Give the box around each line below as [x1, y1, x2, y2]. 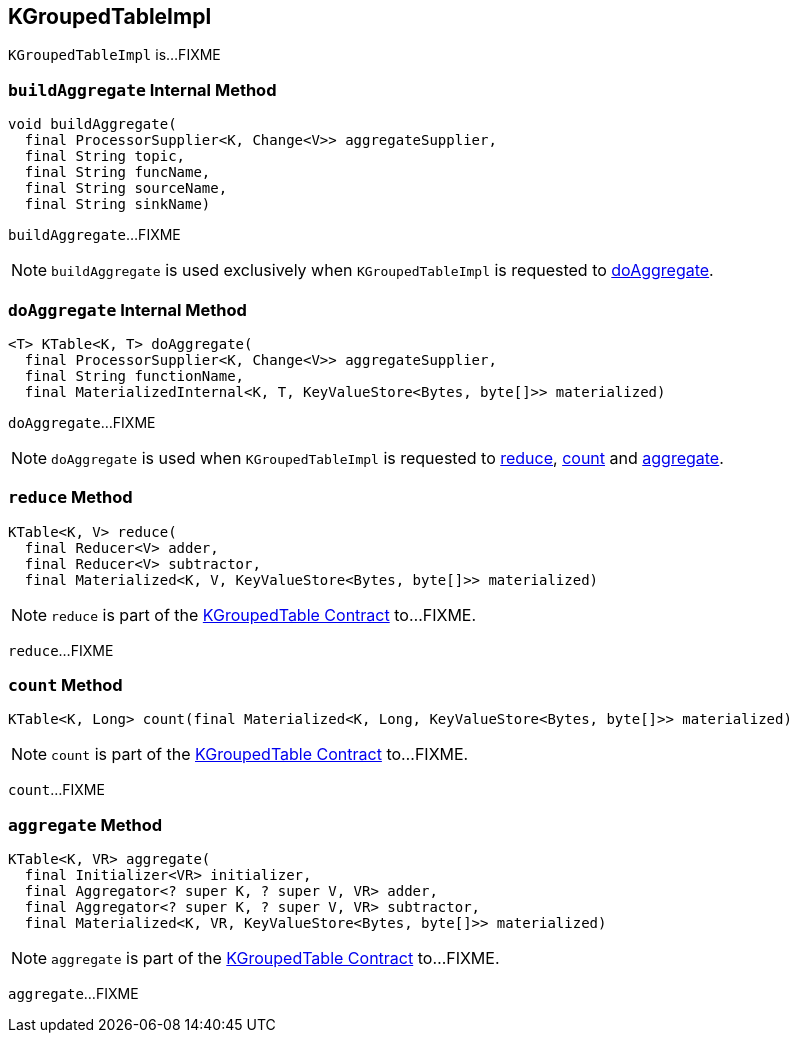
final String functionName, [24, 367, 245, 384]
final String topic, [24, 148, 186, 165]
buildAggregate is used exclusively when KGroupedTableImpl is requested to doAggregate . [51, 260, 714, 281]
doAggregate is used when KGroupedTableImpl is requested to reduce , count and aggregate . [51, 447, 724, 468]
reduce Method [8, 487, 133, 508]
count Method [8, 675, 123, 696]
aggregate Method [8, 814, 163, 835]
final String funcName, [24, 164, 211, 181]
